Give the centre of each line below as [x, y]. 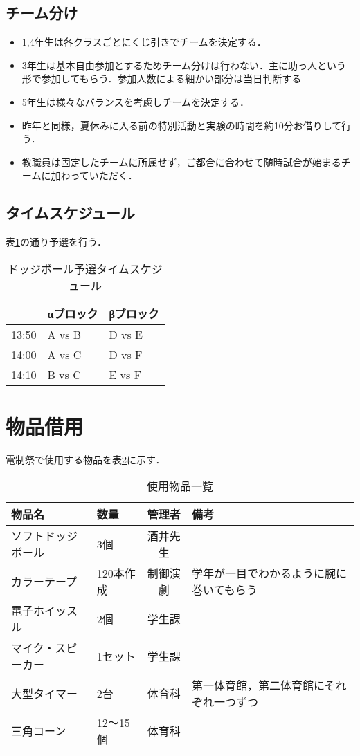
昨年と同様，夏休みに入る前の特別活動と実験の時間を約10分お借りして [182, 125]
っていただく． [104, 175]
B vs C [64, 374]
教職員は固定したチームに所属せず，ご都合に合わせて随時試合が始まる [181, 162]
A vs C [64, 354]
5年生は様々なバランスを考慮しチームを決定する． [136, 101]
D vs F [126, 354]
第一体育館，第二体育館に [258, 685]
